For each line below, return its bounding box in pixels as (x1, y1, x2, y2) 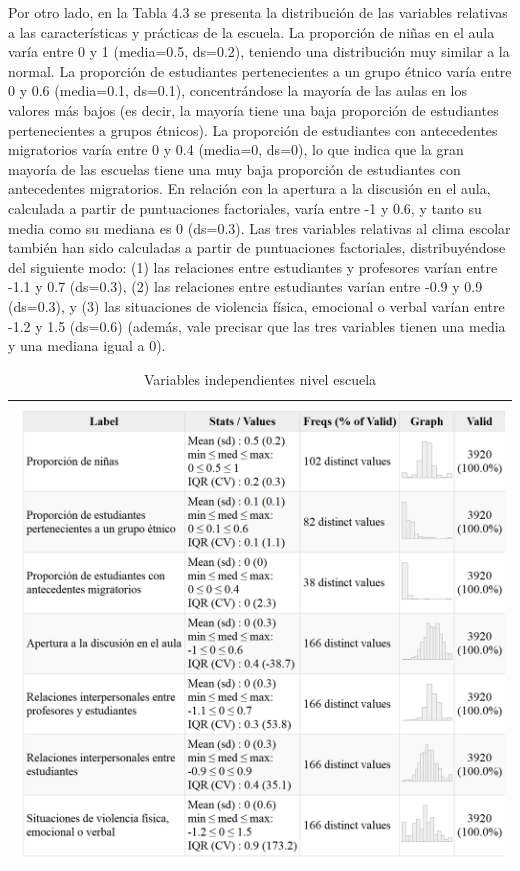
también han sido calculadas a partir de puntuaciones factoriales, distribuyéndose (8, 237, 506, 258)
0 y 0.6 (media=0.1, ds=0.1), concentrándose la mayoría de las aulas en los (8, 80, 467, 101)
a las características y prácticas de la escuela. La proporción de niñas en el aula (8, 21, 495, 42)
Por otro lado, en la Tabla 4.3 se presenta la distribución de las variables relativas (8, 2, 508, 22)
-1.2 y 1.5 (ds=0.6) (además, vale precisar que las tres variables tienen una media (8, 315, 506, 336)
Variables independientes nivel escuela (143, 368, 377, 389)
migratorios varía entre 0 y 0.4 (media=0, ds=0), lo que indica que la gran (8, 139, 464, 160)
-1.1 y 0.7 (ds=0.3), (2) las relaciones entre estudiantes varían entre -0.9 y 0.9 (8, 276, 483, 297)
